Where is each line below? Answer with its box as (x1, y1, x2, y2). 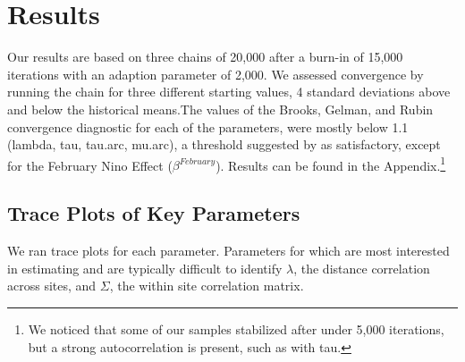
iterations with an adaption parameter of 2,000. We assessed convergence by (7, 64, 424, 83)
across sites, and (7, 276, 97, 295)
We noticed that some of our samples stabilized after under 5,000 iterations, (28, 319, 444, 338)
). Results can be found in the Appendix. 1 (216, 153, 446, 174)
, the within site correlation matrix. (109, 276, 304, 295)
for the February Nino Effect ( (7, 156, 173, 174)
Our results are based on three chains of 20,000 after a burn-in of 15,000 (7, 47, 403, 66)
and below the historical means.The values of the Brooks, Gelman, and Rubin (7, 99, 434, 118)
